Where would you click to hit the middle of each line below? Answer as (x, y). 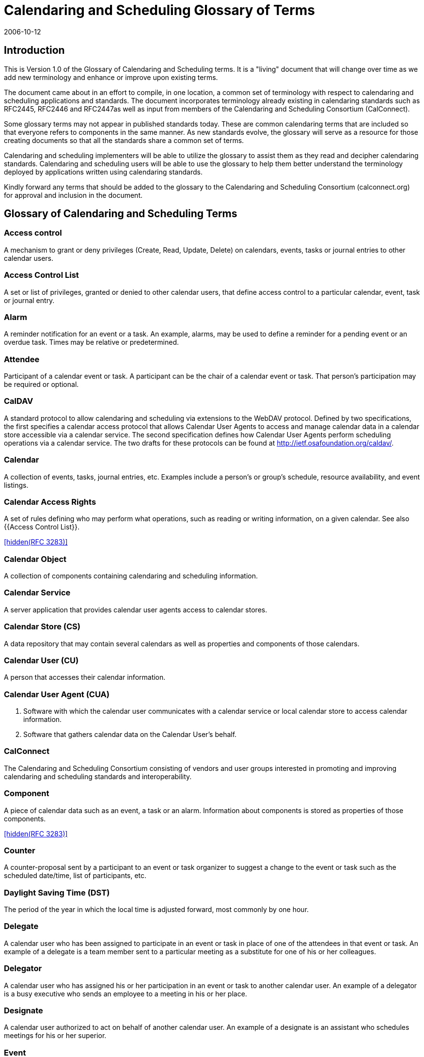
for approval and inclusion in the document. (73, 195)
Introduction (34, 50)
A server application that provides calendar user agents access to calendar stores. (136, 609)
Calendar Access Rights (50, 502)
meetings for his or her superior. (55, 1036)
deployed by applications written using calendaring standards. (103, 172)
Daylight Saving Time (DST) (57, 892)
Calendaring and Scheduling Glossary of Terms (160, 10)
